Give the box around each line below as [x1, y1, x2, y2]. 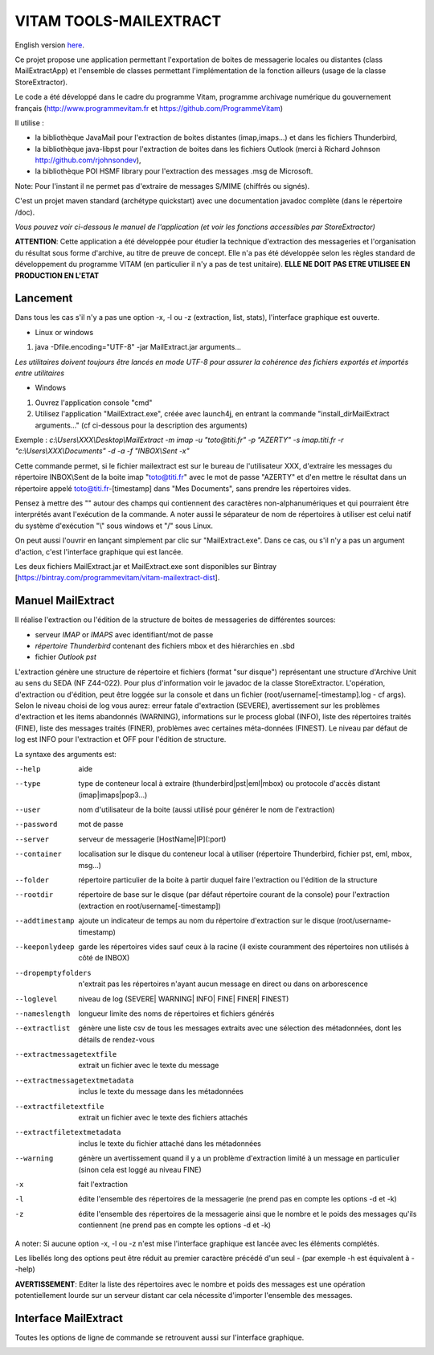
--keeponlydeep [14, 942, 76, 952]
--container [14, 849, 62, 859]
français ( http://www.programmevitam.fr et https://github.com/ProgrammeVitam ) [14, 103, 284, 113]
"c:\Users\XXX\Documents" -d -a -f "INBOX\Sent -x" [14, 446, 190, 456]
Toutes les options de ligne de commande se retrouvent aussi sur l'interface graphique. [14, 1332, 305, 1342]
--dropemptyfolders [14, 968, 92, 977]
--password [14, 820, 58, 829]
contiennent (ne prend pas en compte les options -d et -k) [78, 1220, 272, 1230]
